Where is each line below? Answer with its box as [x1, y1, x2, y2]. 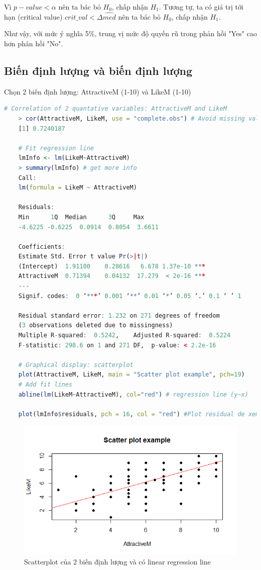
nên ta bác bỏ [58, 2, 101, 12]
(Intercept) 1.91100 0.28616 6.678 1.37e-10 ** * [18, 262, 205, 270]
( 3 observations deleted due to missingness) [18, 322, 173, 329]
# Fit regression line [18, 144, 94, 152]
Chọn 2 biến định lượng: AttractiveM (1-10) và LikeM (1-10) [4, 86, 191, 97]
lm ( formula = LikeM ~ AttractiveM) [18, 184, 137, 192]
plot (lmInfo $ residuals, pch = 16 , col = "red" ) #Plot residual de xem [18, 410, 259, 418]
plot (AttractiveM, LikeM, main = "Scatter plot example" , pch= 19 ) [18, 371, 245, 378]
